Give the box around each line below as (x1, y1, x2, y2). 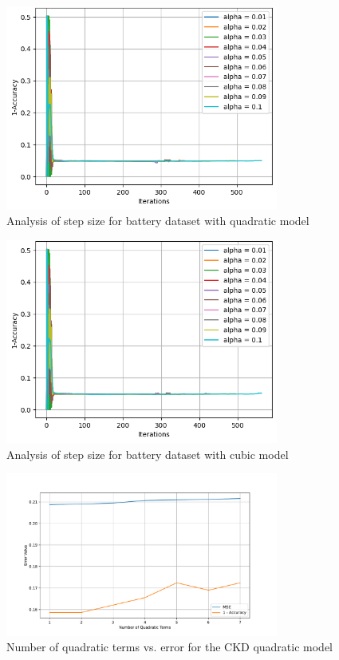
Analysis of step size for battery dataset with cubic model (6, 445, 289, 462)
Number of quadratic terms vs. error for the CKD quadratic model (6, 638, 333, 655)
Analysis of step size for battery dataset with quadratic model (6, 212, 309, 229)
